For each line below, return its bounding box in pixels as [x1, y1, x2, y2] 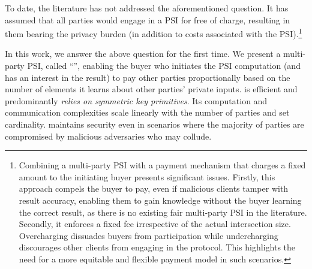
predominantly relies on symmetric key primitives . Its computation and [5, 94, 268, 107]
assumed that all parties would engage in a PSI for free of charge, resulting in [5, 13, 290, 26]
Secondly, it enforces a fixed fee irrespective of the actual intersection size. [19, 217, 291, 230]
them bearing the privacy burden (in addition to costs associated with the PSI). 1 [5, 26, 302, 40]
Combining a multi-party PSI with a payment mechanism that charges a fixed [19, 159, 306, 171]
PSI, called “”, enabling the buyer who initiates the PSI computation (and [27, 59, 301, 72]
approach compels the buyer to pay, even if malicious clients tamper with [19, 182, 289, 195]
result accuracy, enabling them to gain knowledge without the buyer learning [19, 194, 302, 206]
